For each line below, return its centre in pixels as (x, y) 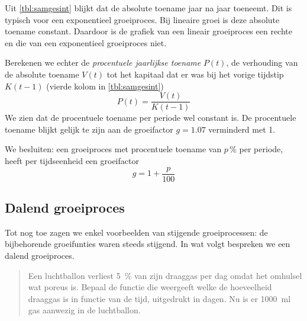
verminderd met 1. (242, 129)
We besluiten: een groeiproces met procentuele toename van (113, 149)
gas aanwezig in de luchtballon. (84, 310)
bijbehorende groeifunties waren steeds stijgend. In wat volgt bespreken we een (148, 244)
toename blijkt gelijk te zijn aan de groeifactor (89, 129)
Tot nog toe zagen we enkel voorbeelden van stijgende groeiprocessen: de (136, 232)
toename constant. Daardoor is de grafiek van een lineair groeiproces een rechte (148, 31)
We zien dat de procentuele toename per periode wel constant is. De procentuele (151, 118)
